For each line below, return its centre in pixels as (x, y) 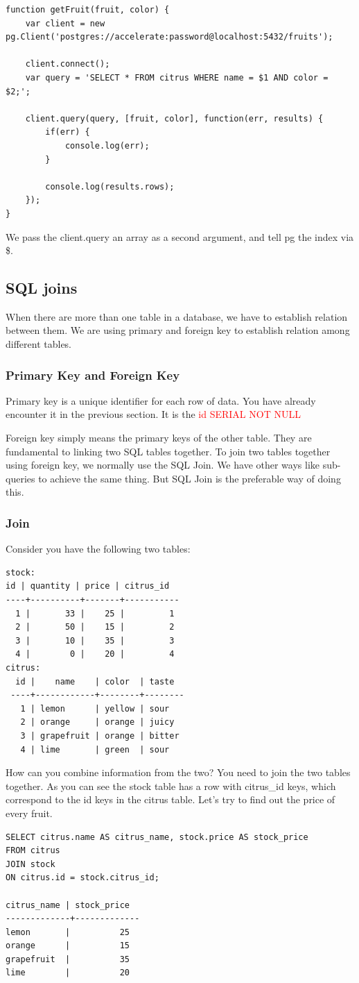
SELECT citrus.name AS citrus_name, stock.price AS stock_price (157, 837)
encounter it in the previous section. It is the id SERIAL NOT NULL (153, 414)
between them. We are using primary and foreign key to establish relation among (178, 330)
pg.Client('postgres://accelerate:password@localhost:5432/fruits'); (169, 37)
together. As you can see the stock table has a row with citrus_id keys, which (171, 785)
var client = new (65, 23)
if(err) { (68, 132)
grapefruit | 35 (68, 959)
